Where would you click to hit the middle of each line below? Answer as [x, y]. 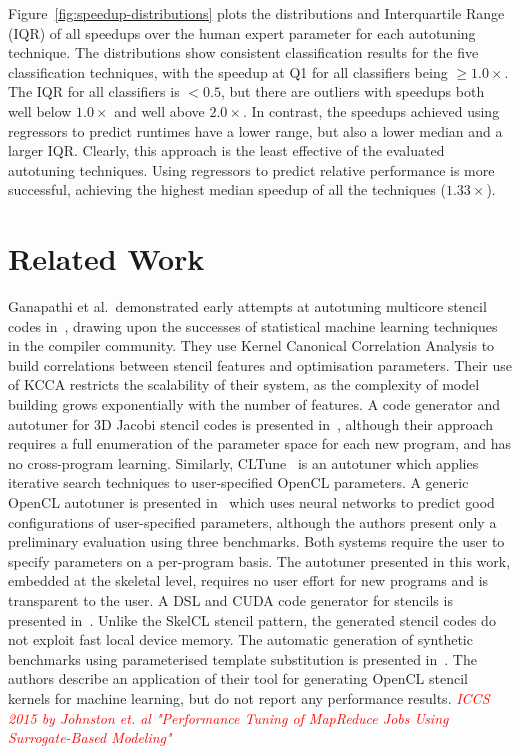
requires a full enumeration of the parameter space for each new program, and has [259, 443]
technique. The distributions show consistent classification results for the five [243, 52]
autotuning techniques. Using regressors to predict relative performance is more [251, 169]
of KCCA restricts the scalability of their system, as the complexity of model [244, 384]
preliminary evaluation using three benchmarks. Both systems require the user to [256, 541]
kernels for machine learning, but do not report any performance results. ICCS [249, 697]
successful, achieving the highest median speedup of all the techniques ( [227, 189]
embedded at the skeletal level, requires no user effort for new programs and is [248, 580]
